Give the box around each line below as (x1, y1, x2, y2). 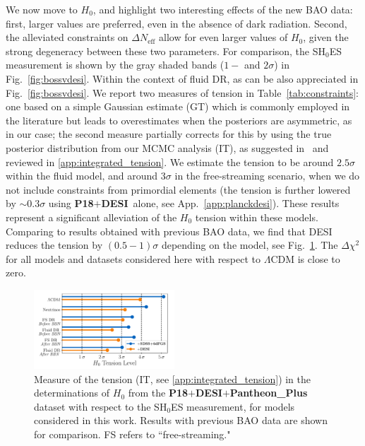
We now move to (6, 2, 78, 16)
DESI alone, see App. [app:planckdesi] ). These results (101, 196, 340, 211)
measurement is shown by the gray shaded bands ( (6, 57, 225, 72)
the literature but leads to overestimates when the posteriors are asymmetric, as (6, 112, 352, 127)
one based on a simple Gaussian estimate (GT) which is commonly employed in (6, 99, 350, 114)
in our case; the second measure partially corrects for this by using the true (6, 127, 332, 141)
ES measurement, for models (171, 399, 295, 413)
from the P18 (128, 385, 189, 400)
